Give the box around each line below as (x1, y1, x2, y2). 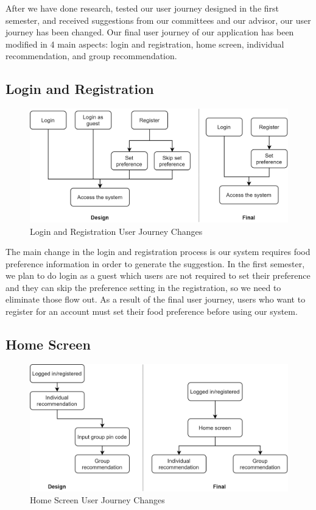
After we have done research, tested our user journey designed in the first (5, 2, 279, 14)
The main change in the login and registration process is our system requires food (5, 245, 311, 258)
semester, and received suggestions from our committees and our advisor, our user (5, 13, 311, 26)
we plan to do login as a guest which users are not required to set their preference (5, 269, 311, 282)
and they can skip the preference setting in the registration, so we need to (5, 281, 281, 293)
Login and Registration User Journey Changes (30, 224, 203, 237)
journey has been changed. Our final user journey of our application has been (5, 26, 294, 38)
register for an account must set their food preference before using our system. (5, 305, 298, 318)
